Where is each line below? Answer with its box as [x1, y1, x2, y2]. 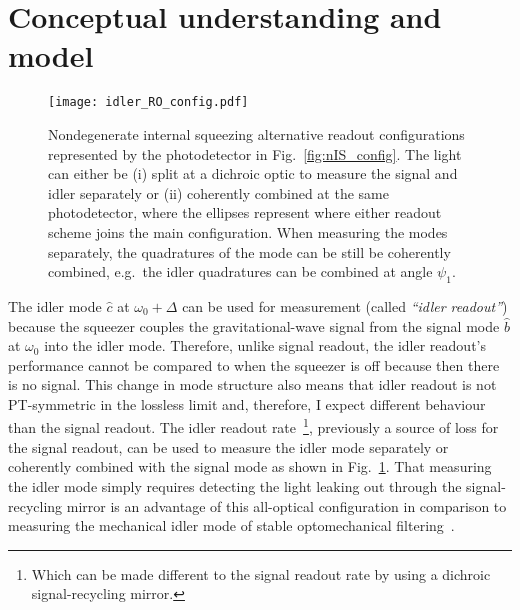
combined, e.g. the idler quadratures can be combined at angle [48, 261, 433, 282]
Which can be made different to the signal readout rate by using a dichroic [31, 563, 491, 584]
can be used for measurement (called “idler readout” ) [182, 295, 508, 316]
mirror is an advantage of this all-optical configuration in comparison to [66, 495, 507, 516]
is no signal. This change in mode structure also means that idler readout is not [8, 374, 497, 395]
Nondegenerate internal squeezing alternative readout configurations [48, 123, 465, 144]
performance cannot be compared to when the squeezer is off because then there [8, 354, 500, 375]
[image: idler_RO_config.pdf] [48, 95, 249, 110]
